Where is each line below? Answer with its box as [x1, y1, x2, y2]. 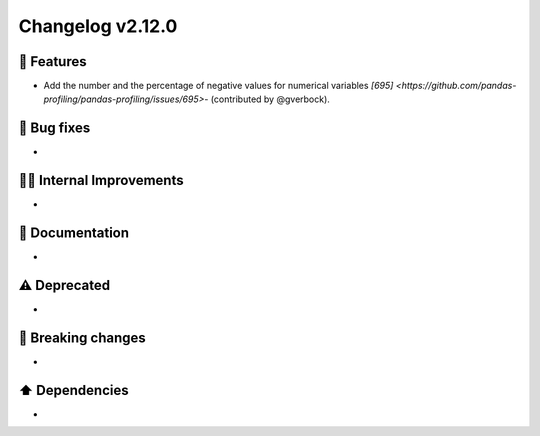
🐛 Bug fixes [18, 120, 91, 137]
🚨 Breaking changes [18, 329, 147, 346]
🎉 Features [18, 53, 87, 70]
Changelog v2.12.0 [18, 15, 178, 37]
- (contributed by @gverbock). [203, 93, 330, 105]
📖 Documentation [18, 225, 130, 242]
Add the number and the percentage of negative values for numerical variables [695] [43, 80, 394, 92]
